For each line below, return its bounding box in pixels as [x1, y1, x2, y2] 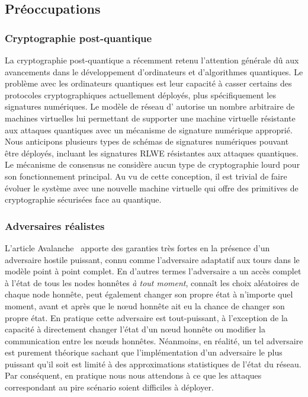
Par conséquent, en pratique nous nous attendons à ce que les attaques [5, 369, 262, 382]
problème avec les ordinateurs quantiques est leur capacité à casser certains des [5, 77, 292, 89]
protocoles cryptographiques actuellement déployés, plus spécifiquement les [5, 88, 276, 101]
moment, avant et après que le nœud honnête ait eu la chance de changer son [5, 299, 285, 312]
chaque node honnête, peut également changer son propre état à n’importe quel [5, 288, 293, 300]
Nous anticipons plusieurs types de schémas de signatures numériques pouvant [5, 135, 289, 148]
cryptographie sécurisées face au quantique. [5, 193, 162, 206]
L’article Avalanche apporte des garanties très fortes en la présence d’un [5, 241, 270, 254]
